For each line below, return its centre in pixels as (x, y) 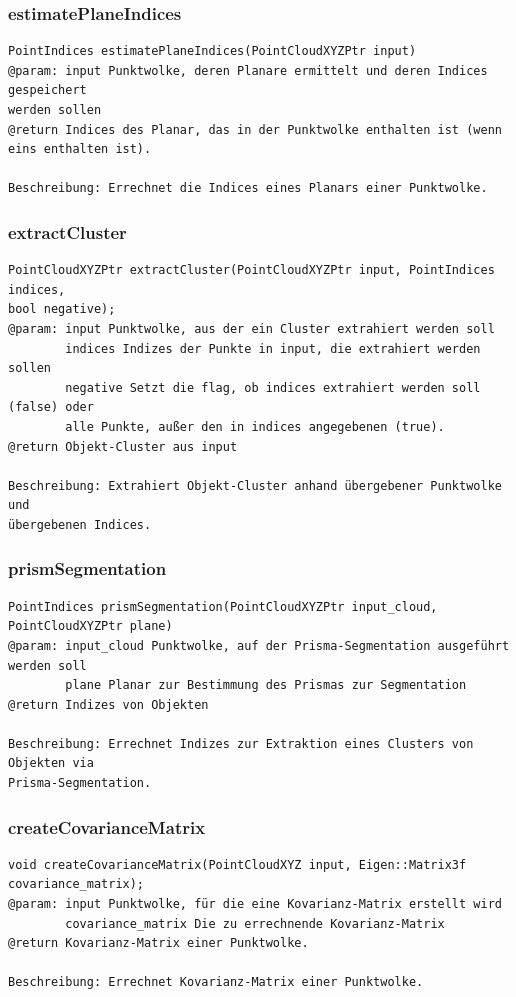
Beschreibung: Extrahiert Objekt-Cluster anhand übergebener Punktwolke (255, 485)
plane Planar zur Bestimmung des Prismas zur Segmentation (266, 685)
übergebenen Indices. (80, 524)
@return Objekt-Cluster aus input (123, 446)
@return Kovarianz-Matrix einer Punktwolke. (158, 943)
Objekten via (51, 763)
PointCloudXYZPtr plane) (90, 626)
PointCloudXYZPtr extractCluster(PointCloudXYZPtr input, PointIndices (251, 270)
